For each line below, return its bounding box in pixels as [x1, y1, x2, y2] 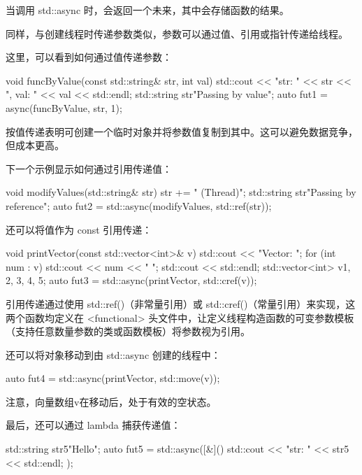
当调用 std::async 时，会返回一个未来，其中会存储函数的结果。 [6, 3, 289, 17]
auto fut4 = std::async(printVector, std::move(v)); [6, 371, 220, 385]
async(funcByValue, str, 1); [6, 100, 122, 115]
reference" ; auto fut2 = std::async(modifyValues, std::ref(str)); [6, 198, 272, 213]
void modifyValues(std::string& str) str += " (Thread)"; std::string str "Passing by [6, 185, 356, 199]
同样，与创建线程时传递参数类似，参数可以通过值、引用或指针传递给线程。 [6, 26, 348, 41]
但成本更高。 [6, 138, 64, 153]
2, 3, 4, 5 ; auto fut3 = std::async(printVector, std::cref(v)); [6, 273, 257, 288]
